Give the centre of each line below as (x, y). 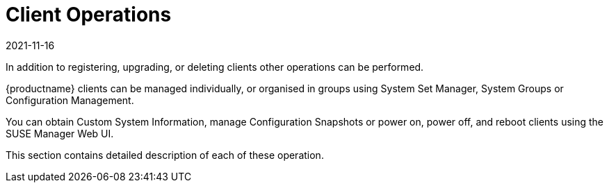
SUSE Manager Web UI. (60, 133)
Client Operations (89, 15)
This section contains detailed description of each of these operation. (165, 155)
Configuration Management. (70, 100)
